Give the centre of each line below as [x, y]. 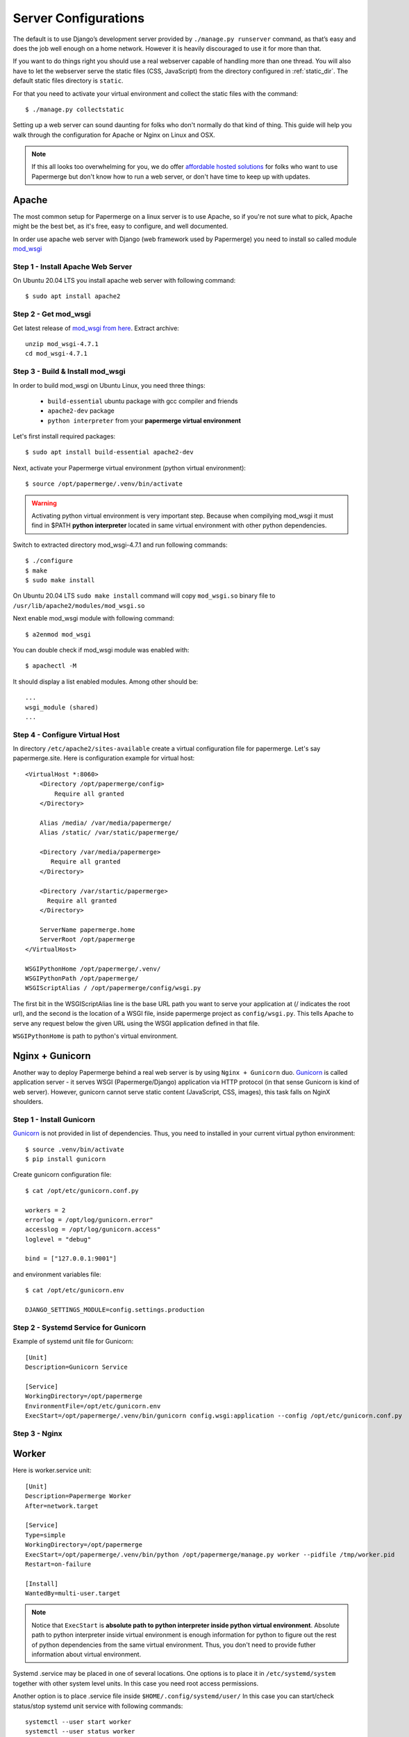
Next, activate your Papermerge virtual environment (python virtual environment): [130, 468]
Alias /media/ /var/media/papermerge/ [106, 823]
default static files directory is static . [68, 81]
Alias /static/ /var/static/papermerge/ [109, 833]
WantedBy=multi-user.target [73, 1594]
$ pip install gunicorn [66, 1159]
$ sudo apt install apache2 [73, 296]
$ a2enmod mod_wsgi [58, 634]
